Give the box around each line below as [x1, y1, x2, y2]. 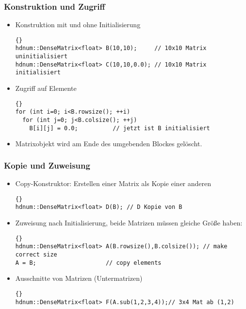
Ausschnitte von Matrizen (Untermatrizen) [15, 273, 143, 283]
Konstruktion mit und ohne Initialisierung [15, 19, 141, 30]
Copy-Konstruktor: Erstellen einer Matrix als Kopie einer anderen [15, 178, 212, 189]
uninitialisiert [15, 53, 68, 60]
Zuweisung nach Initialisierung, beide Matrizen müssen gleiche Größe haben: [15, 218, 243, 228]
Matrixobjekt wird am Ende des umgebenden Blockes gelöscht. [15, 138, 202, 149]
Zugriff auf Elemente [15, 83, 77, 93]
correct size [15, 251, 57, 258]
